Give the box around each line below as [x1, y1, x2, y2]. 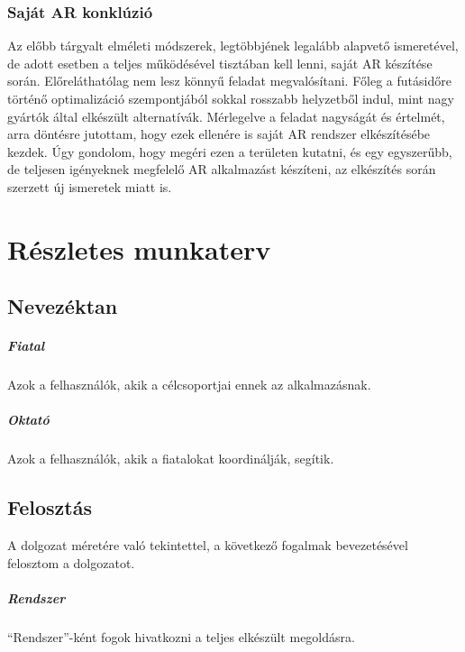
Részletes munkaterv [7, 230, 271, 267]
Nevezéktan [7, 292, 118, 320]
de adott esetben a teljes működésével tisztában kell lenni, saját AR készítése [7, 53, 433, 72]
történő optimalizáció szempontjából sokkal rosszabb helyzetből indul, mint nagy [7, 89, 454, 107]
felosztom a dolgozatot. [7, 553, 135, 572]
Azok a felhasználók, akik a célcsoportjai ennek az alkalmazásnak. [7, 375, 371, 394]
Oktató [7, 410, 50, 429]
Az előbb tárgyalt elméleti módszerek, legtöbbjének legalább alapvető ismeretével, [7, 36, 459, 55]
